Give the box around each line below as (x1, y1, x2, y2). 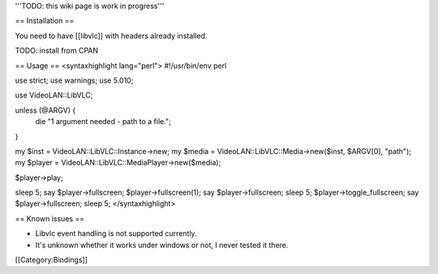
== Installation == (15, 16, 75, 26)
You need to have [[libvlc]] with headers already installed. (15, 31, 208, 41)
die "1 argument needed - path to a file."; (35, 117, 172, 126)
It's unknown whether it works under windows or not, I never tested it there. (35, 240, 289, 250)
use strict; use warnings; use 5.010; (15, 75, 134, 85)
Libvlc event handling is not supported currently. (35, 229, 198, 238)
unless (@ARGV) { (15, 105, 76, 115)
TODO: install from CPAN (15, 45, 99, 56)
